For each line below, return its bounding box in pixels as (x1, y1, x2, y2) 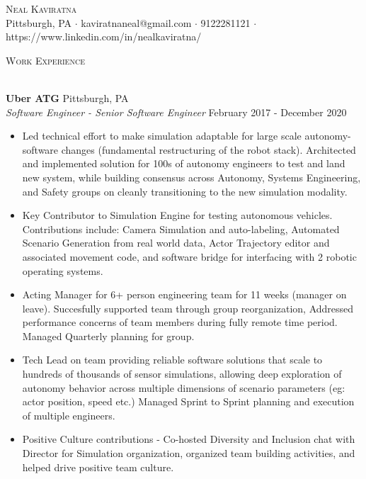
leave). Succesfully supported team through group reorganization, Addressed (22, 300, 354, 315)
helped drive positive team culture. (22, 459, 174, 474)
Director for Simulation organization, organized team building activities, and (22, 446, 355, 461)
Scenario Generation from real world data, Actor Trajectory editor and (22, 235, 330, 250)
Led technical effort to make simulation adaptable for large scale (22, 128, 302, 143)
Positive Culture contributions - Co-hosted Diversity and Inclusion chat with (22, 432, 355, 446)
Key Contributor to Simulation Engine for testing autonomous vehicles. (22, 208, 333, 222)
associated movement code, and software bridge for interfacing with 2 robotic (22, 249, 357, 264)
